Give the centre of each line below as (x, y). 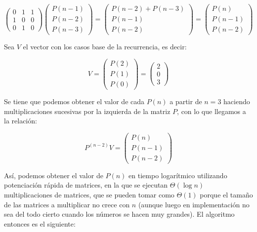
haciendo (237, 101)
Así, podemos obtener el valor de (54, 175)
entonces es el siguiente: (40, 223)
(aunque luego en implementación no (194, 204)
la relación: (21, 121)
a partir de (186, 101)
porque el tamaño (226, 195)
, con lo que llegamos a (212, 111)
